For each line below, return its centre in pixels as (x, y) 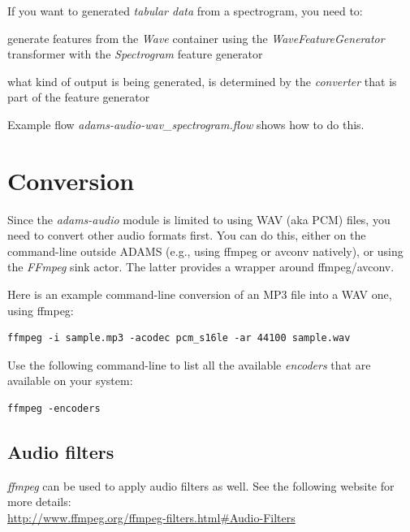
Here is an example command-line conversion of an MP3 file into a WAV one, (200, 294)
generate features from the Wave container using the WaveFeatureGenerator (196, 38)
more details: (39, 502)
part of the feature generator (79, 97)
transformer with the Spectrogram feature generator (135, 54)
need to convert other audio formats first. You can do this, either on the (187, 235)
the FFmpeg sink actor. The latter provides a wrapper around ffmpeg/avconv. (201, 267)
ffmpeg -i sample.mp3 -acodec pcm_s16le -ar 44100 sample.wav (179, 338)
